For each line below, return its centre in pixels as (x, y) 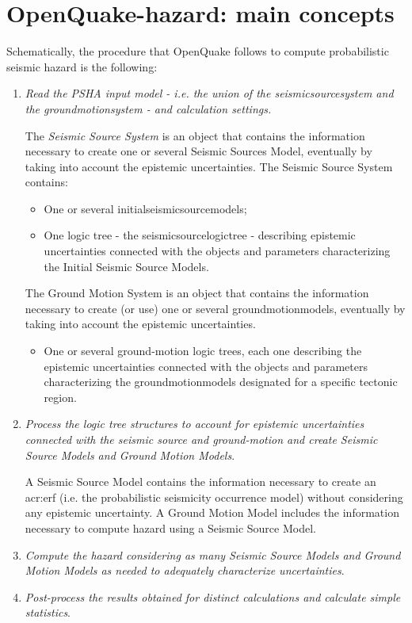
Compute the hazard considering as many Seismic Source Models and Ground (213, 554)
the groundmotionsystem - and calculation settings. (148, 108)
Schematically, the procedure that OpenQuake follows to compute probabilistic (198, 51)
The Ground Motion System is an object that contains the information (197, 293)
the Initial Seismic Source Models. (126, 266)
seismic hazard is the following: (82, 66)
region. (60, 397)
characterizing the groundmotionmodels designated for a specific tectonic (221, 382)
